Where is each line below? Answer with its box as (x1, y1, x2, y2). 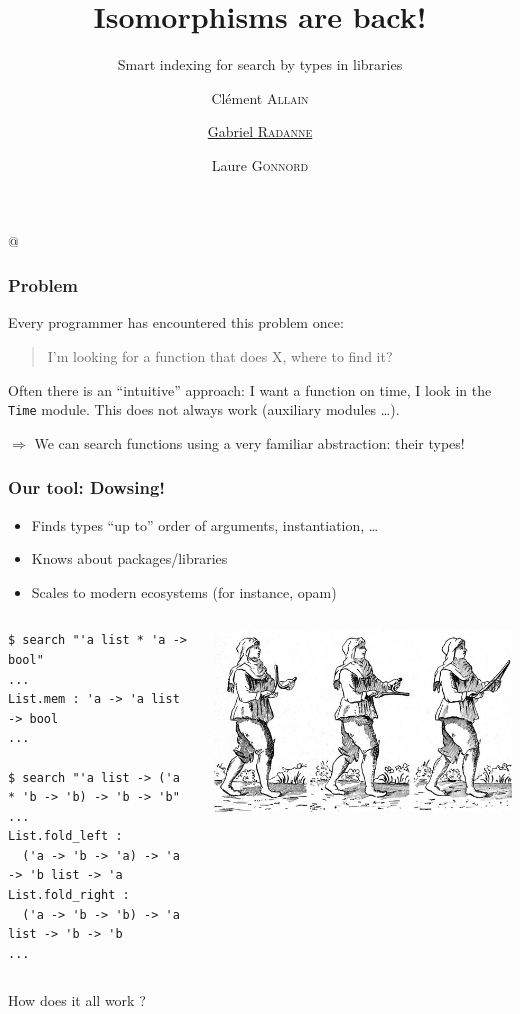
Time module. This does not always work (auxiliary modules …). (8, 399, 400, 420)
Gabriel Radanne (207, 121, 313, 142)
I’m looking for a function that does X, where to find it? (47, 345, 393, 366)
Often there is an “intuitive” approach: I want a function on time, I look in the (8, 379, 492, 400)
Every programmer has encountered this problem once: (8, 312, 344, 333)
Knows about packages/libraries (31, 548, 228, 569)
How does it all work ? (8, 990, 146, 1011)
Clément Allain (211, 87, 309, 108)
